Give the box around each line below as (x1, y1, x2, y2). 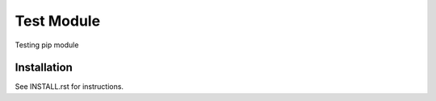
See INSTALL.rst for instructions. (15, 82, 124, 91)
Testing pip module (15, 40, 79, 50)
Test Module (15, 12, 101, 30)
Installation (15, 61, 73, 75)
